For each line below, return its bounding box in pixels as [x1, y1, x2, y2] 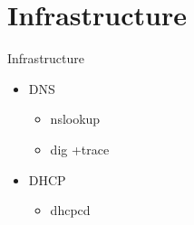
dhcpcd [50, 201, 91, 220]
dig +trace [50, 139, 110, 158]
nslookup [50, 109, 101, 128]
